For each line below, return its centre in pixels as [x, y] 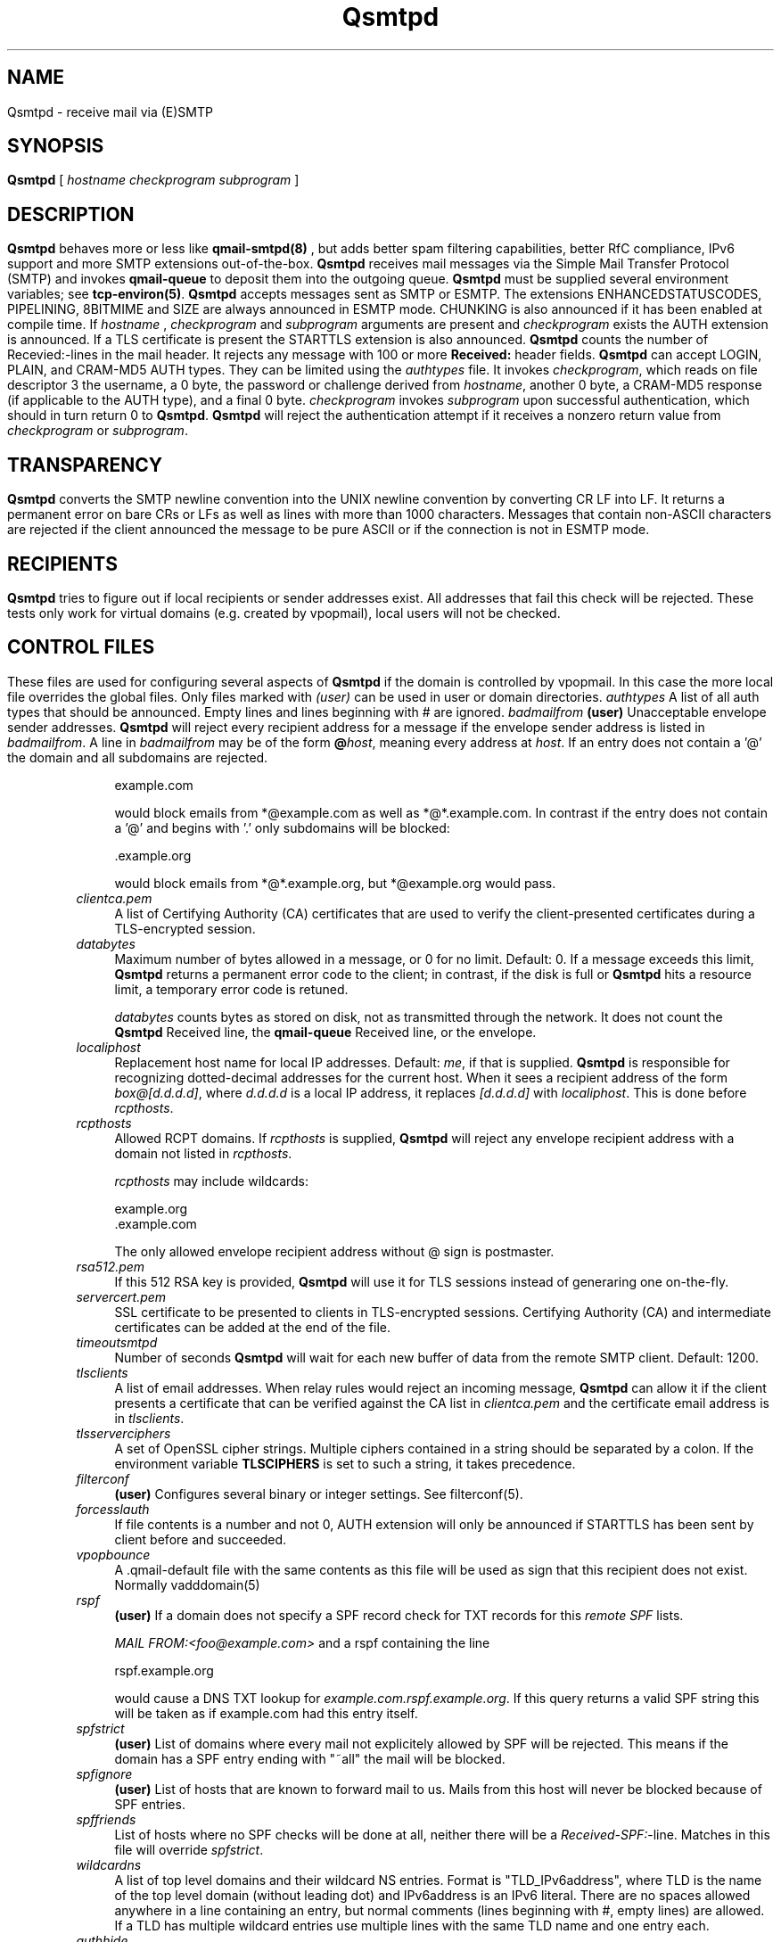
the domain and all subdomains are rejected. [138, 757]
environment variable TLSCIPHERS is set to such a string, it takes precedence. [345, 1463]
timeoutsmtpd [117, 1342]
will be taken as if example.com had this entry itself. [266, 1713]
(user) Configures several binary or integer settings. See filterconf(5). [319, 1494]
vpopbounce [113, 1554]
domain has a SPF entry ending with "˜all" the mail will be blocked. [310, 1758]
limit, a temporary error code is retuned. [231, 989]
